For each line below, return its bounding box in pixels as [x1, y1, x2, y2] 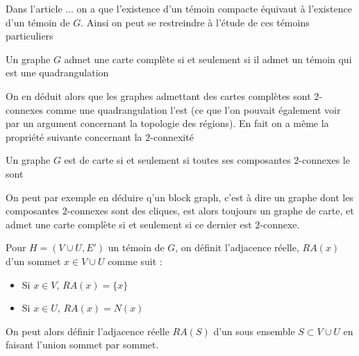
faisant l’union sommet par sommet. [6, 337, 159, 352]
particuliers [6, 28, 53, 43]
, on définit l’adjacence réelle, [175, 240, 299, 255]
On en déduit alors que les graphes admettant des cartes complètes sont [6, 88, 311, 103]
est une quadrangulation [6, 65, 109, 80]
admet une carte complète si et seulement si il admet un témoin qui [64, 51, 352, 66]
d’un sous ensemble [213, 323, 295, 338]
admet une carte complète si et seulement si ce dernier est [6, 217, 252, 231]
